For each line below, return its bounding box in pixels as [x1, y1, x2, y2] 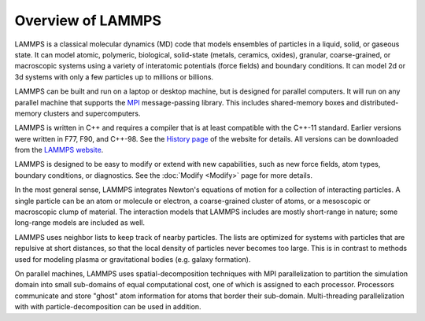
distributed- [360, 98, 399, 107]
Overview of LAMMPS [14, 12, 161, 29]
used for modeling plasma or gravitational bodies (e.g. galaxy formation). [14, 254, 251, 264]
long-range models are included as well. [14, 218, 146, 227]
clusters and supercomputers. [43, 109, 141, 118]
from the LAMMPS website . [14, 146, 104, 155]
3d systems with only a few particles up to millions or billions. [14, 72, 214, 82]
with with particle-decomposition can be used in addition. [14, 302, 201, 312]
